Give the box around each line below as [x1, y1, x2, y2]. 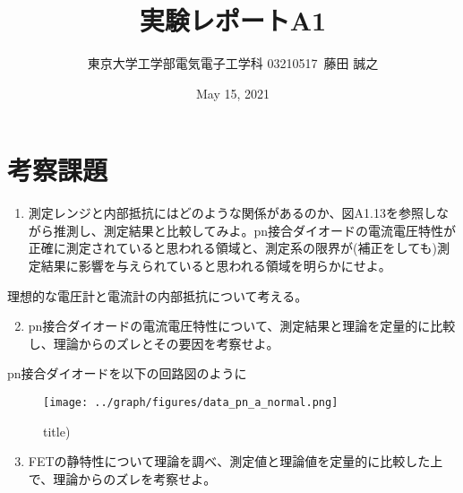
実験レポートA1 [139, 2, 327, 39]
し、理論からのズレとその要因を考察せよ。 [28, 333, 279, 352]
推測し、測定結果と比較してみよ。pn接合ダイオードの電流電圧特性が [53, 221, 456, 239]
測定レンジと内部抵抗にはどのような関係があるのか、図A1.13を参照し [28, 203, 436, 222]
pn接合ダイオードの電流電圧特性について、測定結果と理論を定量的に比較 [28, 316, 456, 335]
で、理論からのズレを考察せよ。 [28, 469, 217, 488]
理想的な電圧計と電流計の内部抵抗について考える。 [7, 286, 308, 305]
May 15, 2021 [195, 83, 270, 102]
